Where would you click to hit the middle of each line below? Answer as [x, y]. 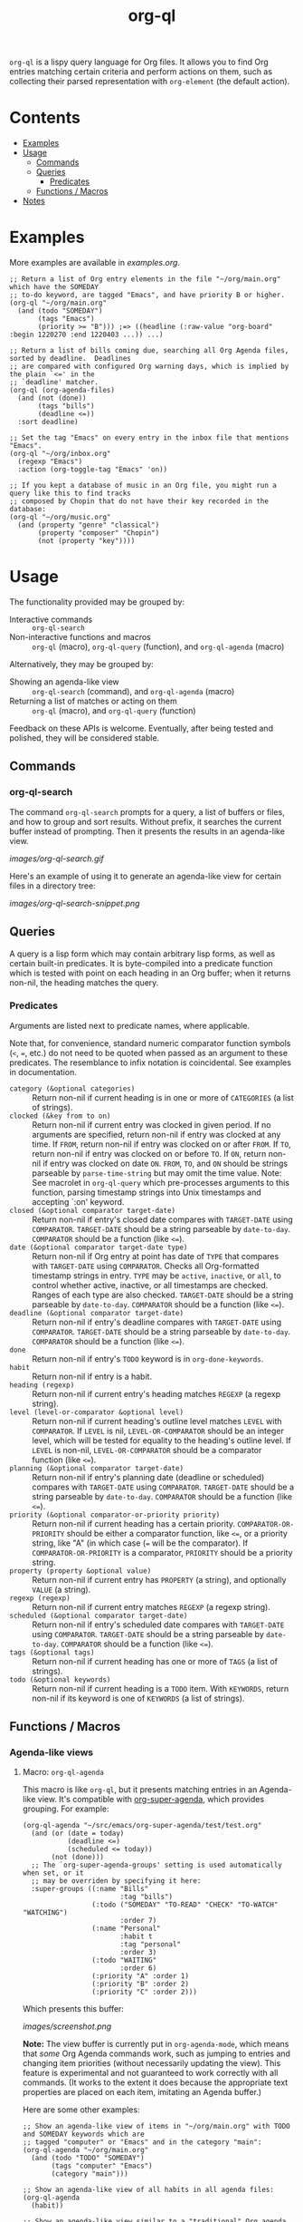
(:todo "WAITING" [124, 1960]
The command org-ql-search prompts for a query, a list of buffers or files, [147, 811]
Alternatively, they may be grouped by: [81, 664]
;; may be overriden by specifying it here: [116, 1881]
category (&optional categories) [72, 1089]
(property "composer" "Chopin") [99, 533]
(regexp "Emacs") [50, 462]
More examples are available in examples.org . [95, 263]
